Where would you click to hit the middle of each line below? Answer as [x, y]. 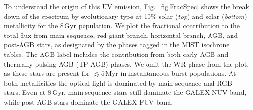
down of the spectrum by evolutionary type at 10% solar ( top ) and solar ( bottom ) [126, 16]
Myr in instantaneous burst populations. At [171, 73]
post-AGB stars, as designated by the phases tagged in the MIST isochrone [117, 45]
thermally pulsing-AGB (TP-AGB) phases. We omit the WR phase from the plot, [126, 64]
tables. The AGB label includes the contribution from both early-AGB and [116, 54]
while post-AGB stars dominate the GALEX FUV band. [89, 101]
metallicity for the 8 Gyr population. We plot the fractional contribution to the [122, 26]
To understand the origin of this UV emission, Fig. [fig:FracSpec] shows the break [126, 6]
